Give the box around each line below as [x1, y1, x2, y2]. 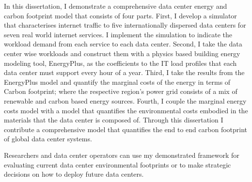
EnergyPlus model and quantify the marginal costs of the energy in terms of [4, 76, 231, 87]
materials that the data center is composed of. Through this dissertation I [4, 115, 223, 125]
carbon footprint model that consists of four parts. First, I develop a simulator [4, 10, 237, 20]
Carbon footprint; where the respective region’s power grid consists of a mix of [4, 86, 237, 96]
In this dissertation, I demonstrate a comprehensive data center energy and [4, 1, 227, 11]
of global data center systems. [4, 134, 92, 144]
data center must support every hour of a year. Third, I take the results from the [4, 67, 245, 77]
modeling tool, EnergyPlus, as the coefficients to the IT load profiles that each [4, 58, 237, 68]
